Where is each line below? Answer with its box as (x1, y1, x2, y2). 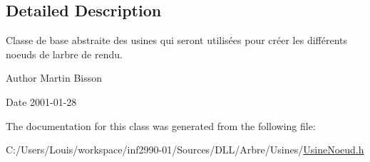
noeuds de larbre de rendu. (6, 46, 123, 61)
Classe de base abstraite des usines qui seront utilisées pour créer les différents (6, 33, 348, 48)
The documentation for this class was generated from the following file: (6, 118, 316, 133)
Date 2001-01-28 (6, 94, 77, 109)
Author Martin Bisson (6, 70, 103, 85)
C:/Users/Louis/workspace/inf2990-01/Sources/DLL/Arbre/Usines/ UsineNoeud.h (6, 142, 364, 157)
